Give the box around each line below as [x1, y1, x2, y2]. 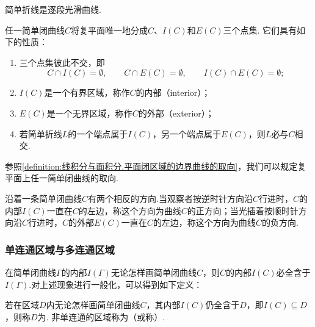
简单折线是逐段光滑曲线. [5, 3, 101, 15]
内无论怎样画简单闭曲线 [46, 298, 140, 311]
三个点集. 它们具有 [223, 23, 297, 36]
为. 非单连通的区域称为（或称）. [37, 310, 165, 323]
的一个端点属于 [68, 127, 128, 140]
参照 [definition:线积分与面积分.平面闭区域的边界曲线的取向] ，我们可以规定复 [5, 159, 306, 172]
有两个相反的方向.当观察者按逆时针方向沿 [88, 192, 253, 204]
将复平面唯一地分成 [71, 23, 148, 36]
